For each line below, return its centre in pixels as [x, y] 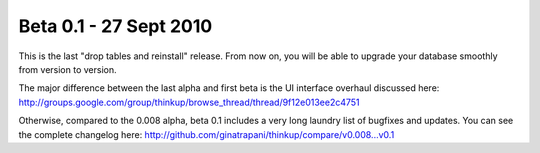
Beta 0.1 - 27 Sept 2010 [115, 26]
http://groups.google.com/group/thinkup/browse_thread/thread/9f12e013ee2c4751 [189, 102]
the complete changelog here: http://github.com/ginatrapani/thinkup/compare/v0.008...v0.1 [206, 134]
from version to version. [67, 69]
